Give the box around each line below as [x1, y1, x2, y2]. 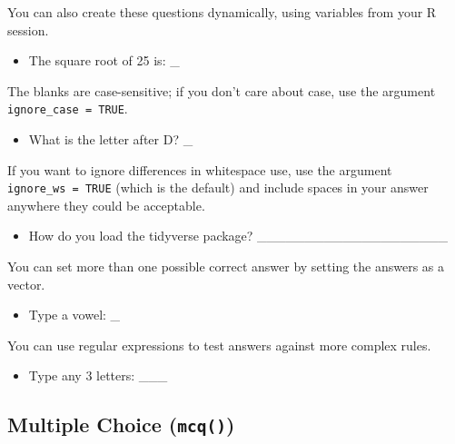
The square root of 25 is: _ [28, 51, 180, 70]
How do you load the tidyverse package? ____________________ [28, 226, 449, 245]
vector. [7, 274, 45, 293]
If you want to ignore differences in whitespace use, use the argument [7, 160, 392, 179]
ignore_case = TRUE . [7, 99, 128, 118]
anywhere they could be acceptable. [7, 195, 205, 214]
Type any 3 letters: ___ [28, 366, 168, 385]
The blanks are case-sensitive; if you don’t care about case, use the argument [7, 81, 436, 100]
